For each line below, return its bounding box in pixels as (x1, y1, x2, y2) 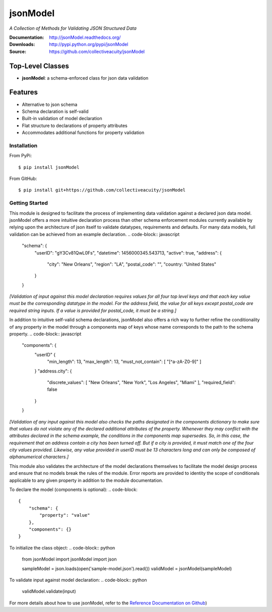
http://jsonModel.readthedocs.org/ (49, 34, 121, 40)
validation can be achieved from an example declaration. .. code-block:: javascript (9, 231, 180, 237)
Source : (9, 48, 27, 54)
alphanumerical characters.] (9, 454, 69, 460)
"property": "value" (39, 512, 90, 518)
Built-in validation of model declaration (22, 115, 103, 121)
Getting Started (9, 200, 48, 207)
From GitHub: (9, 175, 37, 181)
